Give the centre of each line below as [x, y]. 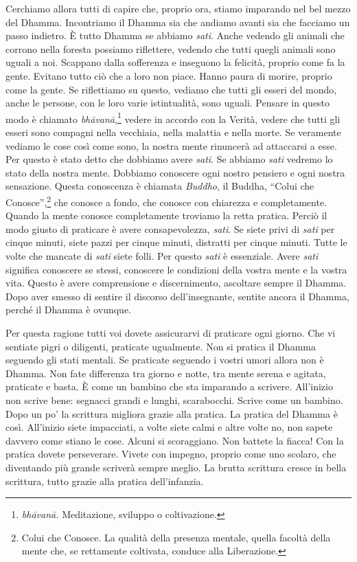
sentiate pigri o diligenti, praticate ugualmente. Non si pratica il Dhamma [161, 346]
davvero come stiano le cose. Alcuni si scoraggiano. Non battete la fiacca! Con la [175, 440]
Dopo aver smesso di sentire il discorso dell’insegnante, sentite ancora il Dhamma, [177, 296]
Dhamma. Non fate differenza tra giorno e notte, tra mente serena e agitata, [166, 373]
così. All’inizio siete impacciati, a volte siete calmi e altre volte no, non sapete [169, 427]
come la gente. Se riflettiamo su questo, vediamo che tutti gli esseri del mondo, [171, 89]
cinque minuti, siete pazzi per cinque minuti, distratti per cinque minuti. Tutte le [176, 242]
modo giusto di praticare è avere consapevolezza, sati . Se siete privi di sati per [170, 228]
